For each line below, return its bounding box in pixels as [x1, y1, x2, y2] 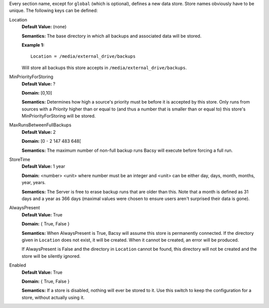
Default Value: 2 [21, 129, 56, 135]
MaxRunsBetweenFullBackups [9, 122, 72, 128]
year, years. [21, 180, 46, 186]
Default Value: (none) [21, 24, 67, 30]
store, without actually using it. [21, 294, 85, 301]
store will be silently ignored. [21, 253, 81, 259]
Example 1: [21, 42, 45, 48]
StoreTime [9, 157, 30, 163]
